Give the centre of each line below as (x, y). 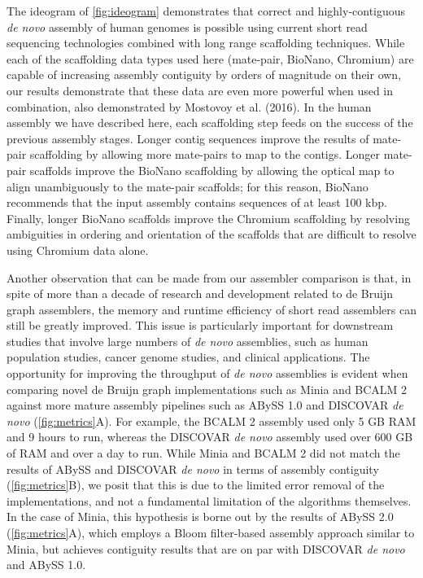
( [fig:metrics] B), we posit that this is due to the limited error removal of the (196, 485)
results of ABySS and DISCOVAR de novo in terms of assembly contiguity (193, 469)
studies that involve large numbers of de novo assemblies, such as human (188, 341)
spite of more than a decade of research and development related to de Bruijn (200, 293)
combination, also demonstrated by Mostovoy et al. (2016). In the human (189, 106)
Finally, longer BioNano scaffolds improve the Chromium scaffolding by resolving (208, 218)
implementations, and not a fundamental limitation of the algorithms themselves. (209, 500)
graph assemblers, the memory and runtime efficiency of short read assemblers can (211, 309)
